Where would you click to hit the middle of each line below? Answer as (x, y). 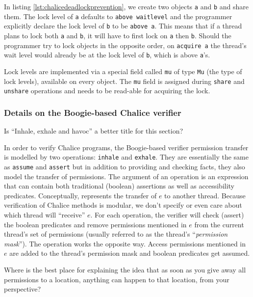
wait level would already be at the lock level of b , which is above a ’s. (107, 55)
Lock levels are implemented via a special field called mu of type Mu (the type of (123, 71)
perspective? (23, 289)
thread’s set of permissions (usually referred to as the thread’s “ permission (116, 234)
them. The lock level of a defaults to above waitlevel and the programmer (118, 16)
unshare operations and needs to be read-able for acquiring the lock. (107, 91)
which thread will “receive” (45, 215)
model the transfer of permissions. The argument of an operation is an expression (126, 176)
